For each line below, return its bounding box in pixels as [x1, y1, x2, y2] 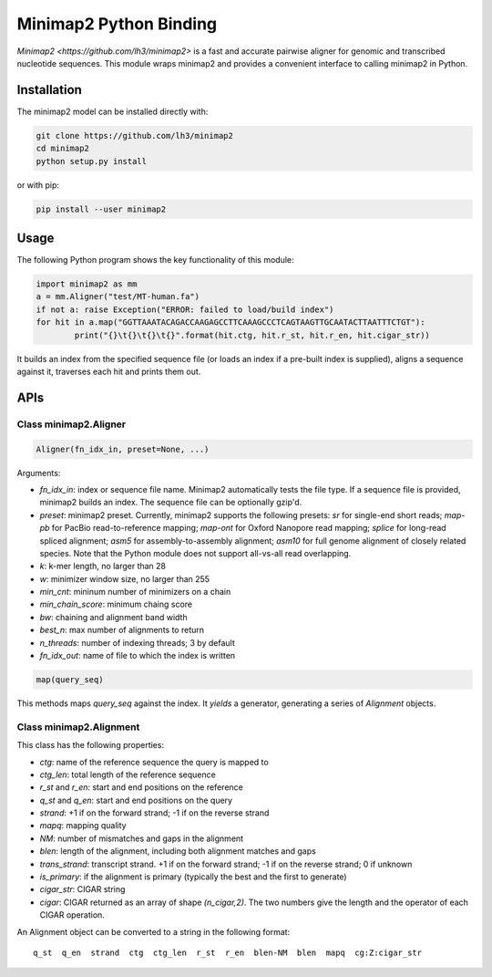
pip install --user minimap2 [36, 203, 167, 214]
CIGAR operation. [39, 909, 105, 920]
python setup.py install [36, 156, 148, 166]
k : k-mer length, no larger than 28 [39, 561, 167, 572]
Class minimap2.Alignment [16, 721, 140, 733]
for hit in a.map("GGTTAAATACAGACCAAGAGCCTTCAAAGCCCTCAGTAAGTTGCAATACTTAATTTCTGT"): [36, 317, 425, 327]
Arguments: [16, 467, 61, 478]
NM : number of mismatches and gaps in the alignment [39, 833, 244, 844]
